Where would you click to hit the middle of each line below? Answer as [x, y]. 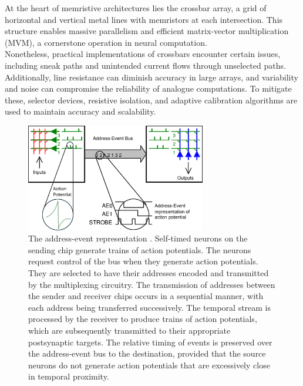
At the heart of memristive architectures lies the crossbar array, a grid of [136, 8]
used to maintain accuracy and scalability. [80, 111]
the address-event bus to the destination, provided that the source [147, 353]
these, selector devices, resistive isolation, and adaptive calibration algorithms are [151, 100]
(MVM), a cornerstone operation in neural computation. [106, 42]
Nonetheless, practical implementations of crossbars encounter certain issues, [143, 54]
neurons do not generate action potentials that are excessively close [149, 365]
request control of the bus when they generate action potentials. [143, 261]
